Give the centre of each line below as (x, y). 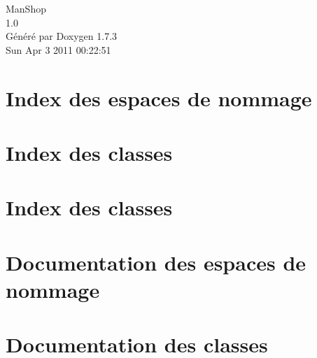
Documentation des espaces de (156, 262)
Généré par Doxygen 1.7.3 (62, 36)
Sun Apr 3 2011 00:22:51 (58, 49)
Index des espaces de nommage (159, 98)
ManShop (26, 8)
